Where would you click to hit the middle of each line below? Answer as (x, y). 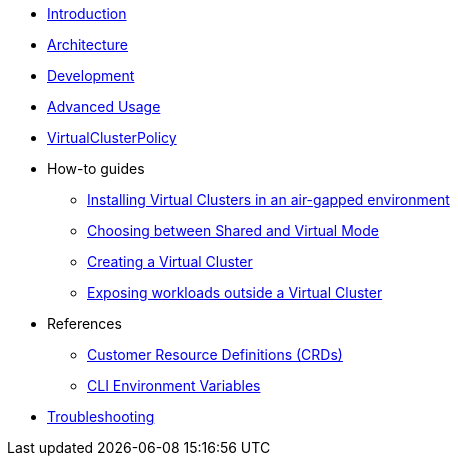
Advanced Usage (104, 106)
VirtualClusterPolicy (112, 137)
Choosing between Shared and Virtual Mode (233, 230)
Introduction (87, 13)
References (84, 323)
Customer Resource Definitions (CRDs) (215, 354)
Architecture (88, 44)
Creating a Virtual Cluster (170, 261)
